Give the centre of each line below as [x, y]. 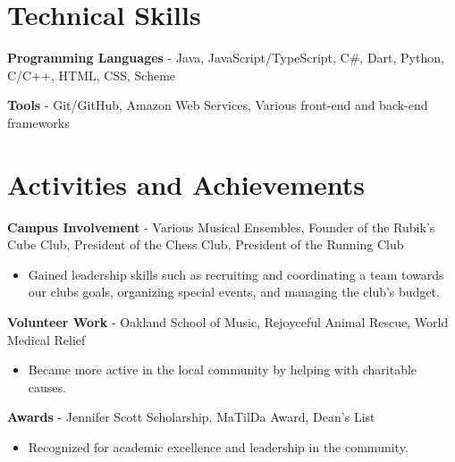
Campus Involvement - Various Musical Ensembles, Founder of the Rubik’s [221, 227]
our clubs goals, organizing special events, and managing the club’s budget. [234, 292]
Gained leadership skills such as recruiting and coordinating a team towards [236, 274]
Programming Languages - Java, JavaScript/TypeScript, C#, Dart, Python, [226, 58]
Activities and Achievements [186, 184]
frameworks [38, 122]
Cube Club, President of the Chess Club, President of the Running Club [206, 244]
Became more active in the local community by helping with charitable [223, 370]
